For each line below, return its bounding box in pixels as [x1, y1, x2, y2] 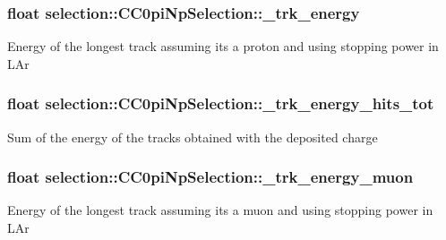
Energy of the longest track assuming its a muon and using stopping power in [7, 201, 433, 219]
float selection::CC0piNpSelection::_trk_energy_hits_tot [7, 92, 434, 115]
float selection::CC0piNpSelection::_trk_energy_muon [7, 166, 414, 188]
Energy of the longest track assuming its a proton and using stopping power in [7, 37, 439, 56]
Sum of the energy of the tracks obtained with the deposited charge [7, 127, 378, 146]
